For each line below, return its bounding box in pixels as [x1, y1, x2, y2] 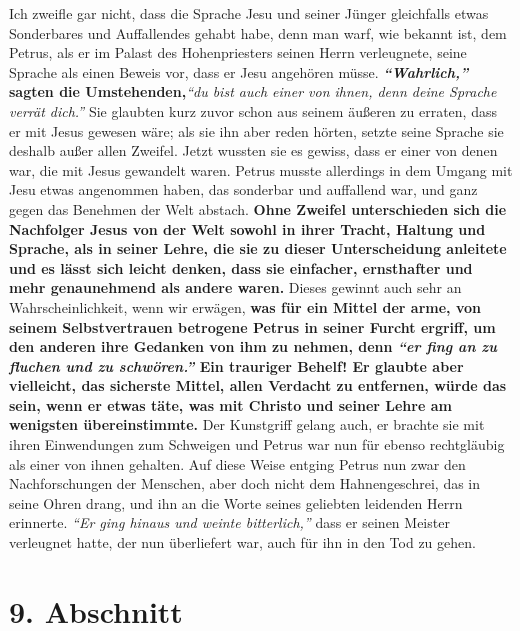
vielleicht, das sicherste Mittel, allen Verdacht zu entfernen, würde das [9, 375, 507, 396]
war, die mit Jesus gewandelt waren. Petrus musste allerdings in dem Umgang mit [9, 159, 513, 180]
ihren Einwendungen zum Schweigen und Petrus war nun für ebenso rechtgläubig [9, 434, 505, 455]
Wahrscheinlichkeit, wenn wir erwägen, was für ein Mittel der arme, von [9, 296, 481, 317]
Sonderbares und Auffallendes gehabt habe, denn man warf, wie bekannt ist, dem [9, 22, 507, 43]
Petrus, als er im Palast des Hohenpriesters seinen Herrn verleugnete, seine [9, 42, 467, 63]
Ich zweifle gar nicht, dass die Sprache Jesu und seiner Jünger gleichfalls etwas [9, 3, 489, 23]
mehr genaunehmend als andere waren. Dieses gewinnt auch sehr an [9, 277, 462, 298]
